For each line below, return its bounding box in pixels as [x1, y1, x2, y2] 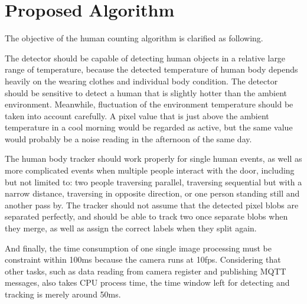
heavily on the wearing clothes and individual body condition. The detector [5, 74, 278, 87]
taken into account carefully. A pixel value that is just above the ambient [5, 109, 269, 122]
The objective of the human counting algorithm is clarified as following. [5, 32, 263, 44]
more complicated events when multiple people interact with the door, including [5, 164, 295, 176]
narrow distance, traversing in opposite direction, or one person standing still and [5, 187, 300, 200]
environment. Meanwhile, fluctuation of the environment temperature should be [5, 98, 293, 110]
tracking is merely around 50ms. [5, 288, 121, 300]
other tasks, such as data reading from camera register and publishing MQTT [5, 264, 286, 277]
